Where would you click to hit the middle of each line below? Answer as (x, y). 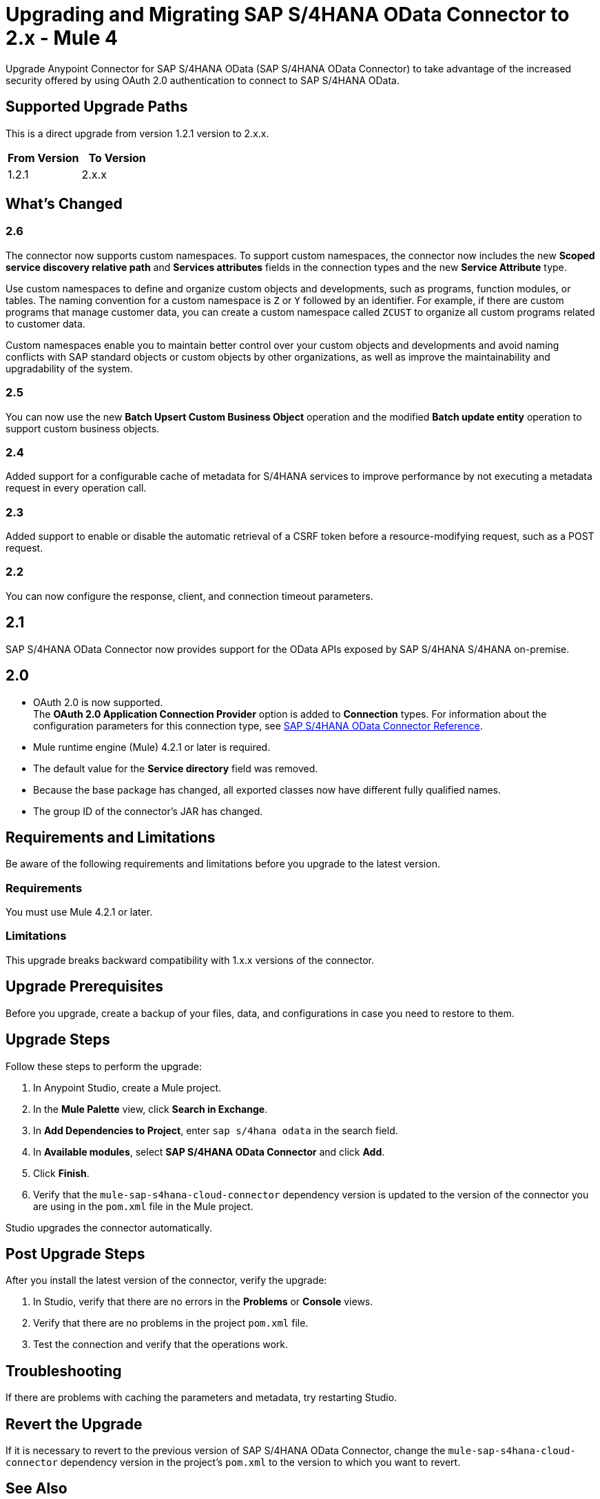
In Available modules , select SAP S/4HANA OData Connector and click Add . (209, 1151)
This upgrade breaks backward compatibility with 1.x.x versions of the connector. (190, 960)
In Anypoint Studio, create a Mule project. (127, 1087)
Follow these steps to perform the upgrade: (104, 1066)
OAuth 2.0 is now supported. (98, 702)
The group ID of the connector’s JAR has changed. (148, 811)
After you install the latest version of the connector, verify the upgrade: (166, 1280)
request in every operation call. (76, 488)
